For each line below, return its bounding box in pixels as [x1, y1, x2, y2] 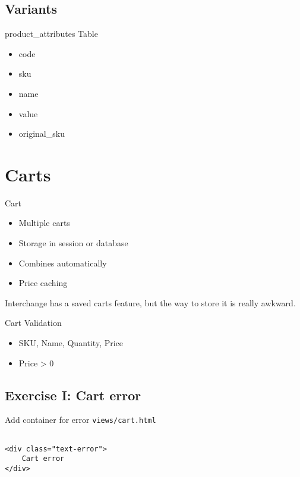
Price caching [18, 277, 68, 289]
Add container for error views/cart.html [5, 413, 156, 426]
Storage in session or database [18, 237, 128, 249]
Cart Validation [5, 316, 62, 329]
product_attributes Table [5, 27, 98, 40]
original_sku [18, 127, 65, 140]
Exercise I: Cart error [5, 385, 141, 404]
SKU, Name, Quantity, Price [18, 337, 124, 349]
